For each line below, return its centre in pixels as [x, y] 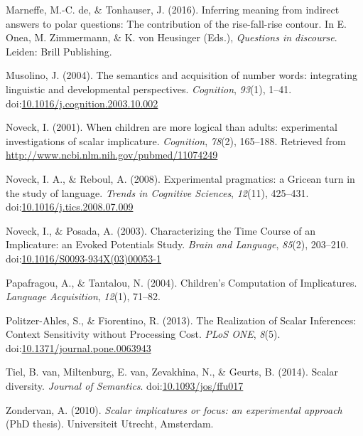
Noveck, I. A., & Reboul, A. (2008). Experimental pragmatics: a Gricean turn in [180, 178]
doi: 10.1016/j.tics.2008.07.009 [70, 207]
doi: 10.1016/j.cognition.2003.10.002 [82, 103]
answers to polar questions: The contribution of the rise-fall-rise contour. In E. [177, 23]
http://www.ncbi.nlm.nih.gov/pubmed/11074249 [112, 155]
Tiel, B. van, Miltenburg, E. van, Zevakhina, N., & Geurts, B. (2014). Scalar [172, 372]
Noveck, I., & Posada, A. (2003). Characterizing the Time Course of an [161, 230]
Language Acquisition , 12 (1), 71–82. [83, 296]
